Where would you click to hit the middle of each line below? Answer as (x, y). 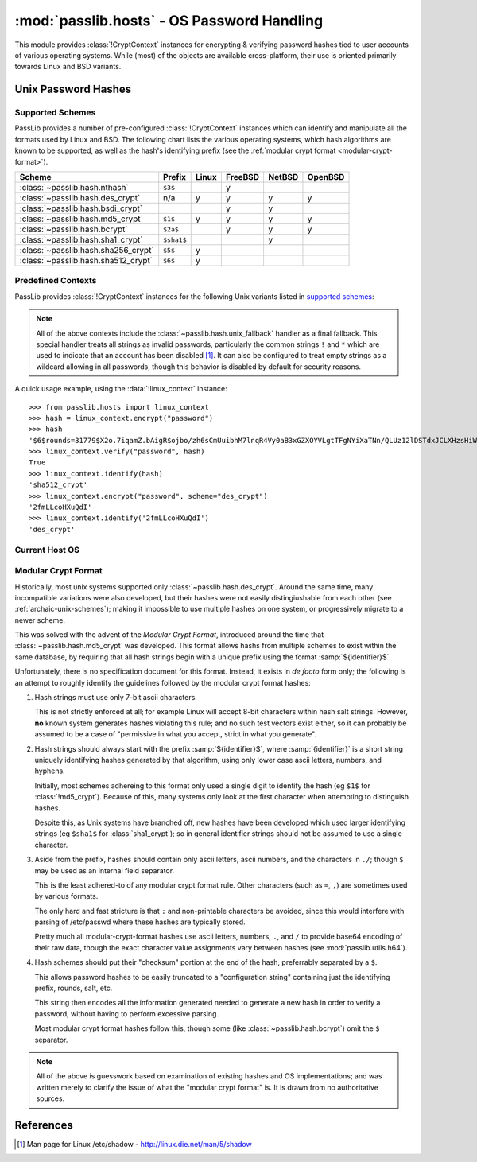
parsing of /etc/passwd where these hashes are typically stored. (140, 922)
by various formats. (66, 896)
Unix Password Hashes (73, 89)
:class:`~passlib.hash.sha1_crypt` (81, 240)
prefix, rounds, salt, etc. (74, 988)
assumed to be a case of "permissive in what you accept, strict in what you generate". (176, 734)
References (44, 1125)
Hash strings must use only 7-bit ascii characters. (116, 698)
